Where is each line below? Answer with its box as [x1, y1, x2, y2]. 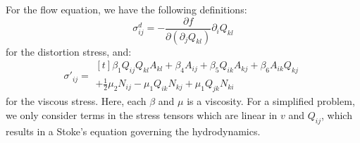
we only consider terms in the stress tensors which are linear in [6, 107, 278, 122]
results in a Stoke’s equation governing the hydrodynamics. [6, 123, 261, 138]
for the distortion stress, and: [6, 44, 132, 58]
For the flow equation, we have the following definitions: [6, 2, 247, 16]
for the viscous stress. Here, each [6, 94, 147, 108]
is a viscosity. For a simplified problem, [187, 94, 355, 108]
